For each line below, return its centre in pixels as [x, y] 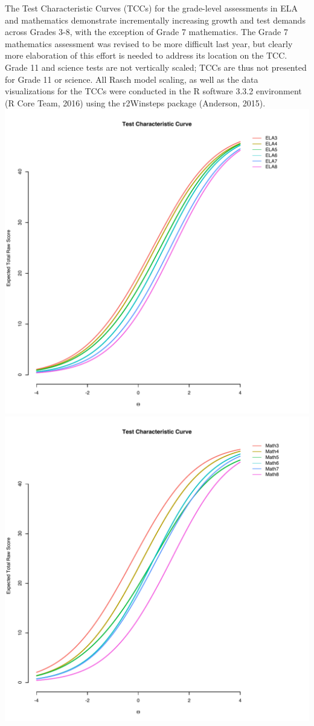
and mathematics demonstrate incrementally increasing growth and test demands [155, 20]
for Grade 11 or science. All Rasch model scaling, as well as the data [132, 79]
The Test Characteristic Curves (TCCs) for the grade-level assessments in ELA [151, 8]
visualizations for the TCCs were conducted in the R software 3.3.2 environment [153, 91]
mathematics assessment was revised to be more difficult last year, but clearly [149, 43]
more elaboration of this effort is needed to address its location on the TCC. [146, 55]
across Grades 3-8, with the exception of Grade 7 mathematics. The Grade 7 [146, 32]
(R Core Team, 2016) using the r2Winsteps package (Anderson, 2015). [135, 102]
